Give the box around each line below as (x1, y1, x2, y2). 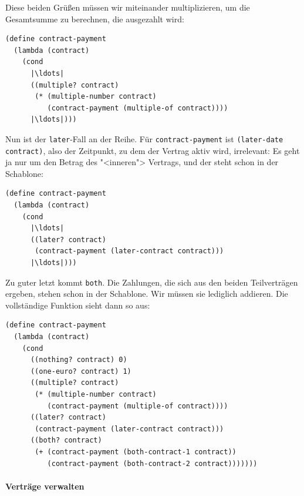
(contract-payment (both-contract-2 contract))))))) (47, 459, 258, 468)
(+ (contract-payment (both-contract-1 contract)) (35, 447, 237, 456)
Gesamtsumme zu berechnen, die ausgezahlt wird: (5, 12, 184, 25)
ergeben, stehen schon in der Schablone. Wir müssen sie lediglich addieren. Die (5, 287, 288, 300)
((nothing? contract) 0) (30, 356, 127, 364)
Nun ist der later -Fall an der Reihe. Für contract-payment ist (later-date (5, 132, 283, 145)
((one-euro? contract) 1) (30, 367, 131, 376)
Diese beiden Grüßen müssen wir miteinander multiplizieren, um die (5, 1, 250, 13)
